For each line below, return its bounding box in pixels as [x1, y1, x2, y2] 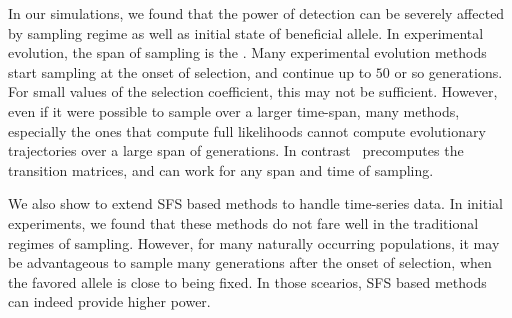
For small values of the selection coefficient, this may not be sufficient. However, [8, 81, 498, 102]
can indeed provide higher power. [8, 291, 211, 312]
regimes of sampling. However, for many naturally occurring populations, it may [8, 232, 500, 253]
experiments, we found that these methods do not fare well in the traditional [8, 212, 479, 233]
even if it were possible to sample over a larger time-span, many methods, [8, 100, 460, 121]
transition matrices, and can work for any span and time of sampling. [8, 159, 434, 180]
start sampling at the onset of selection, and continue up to [8, 61, 372, 82]
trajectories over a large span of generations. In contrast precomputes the [8, 140, 464, 161]
